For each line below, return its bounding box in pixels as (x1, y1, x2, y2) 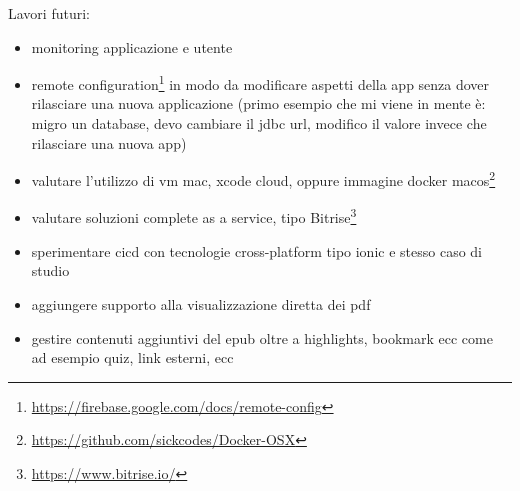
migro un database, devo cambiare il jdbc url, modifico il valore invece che (31, 113, 487, 134)
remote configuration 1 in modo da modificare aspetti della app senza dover (31, 71, 490, 94)
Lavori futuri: (8, 3, 90, 23)
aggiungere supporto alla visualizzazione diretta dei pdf (31, 293, 371, 314)
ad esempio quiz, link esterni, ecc (31, 347, 234, 368)
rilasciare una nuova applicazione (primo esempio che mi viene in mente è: (31, 93, 486, 114)
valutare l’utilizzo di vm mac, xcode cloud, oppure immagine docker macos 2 (31, 167, 496, 190)
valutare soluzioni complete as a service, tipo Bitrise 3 (31, 204, 357, 228)
